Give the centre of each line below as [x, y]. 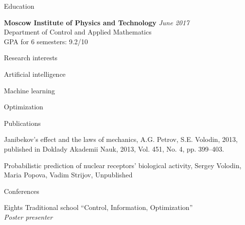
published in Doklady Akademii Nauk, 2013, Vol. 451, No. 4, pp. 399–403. [114, 148]
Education [19, 6]
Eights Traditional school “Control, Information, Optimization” [98, 207]
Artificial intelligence [35, 74]
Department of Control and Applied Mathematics [78, 32]
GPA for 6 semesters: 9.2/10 [46, 41]
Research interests [31, 58]
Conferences [22, 191]
